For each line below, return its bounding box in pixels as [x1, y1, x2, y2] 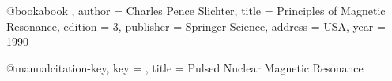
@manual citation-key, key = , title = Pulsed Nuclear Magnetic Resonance [6, 59, 364, 75]
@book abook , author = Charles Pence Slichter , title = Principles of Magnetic [6, 2, 386, 18]
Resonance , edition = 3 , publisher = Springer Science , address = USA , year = [6, 17, 386, 34]
